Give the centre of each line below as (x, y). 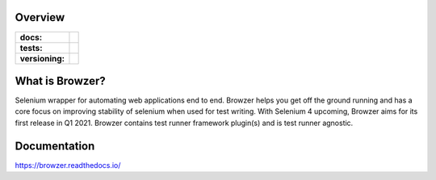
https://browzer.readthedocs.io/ (68, 165)
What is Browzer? (60, 81)
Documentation (55, 146)
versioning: (42, 58)
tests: (31, 48)
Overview (40, 17)
